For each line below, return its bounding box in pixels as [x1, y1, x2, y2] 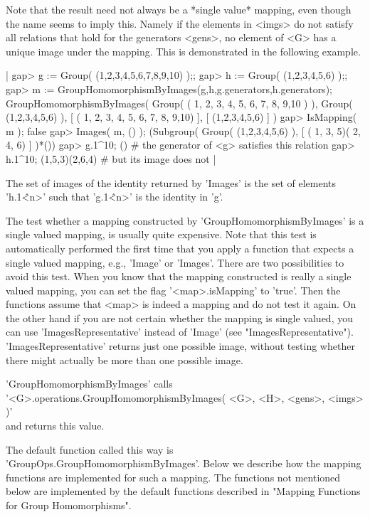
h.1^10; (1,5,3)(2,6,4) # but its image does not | [6, 151, 216, 166]
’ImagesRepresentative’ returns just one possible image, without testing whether [6, 339, 355, 353]
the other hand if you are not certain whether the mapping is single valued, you [6, 310, 353, 325]
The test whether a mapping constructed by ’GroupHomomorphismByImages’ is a [6, 213, 364, 228]
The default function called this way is [6, 442, 174, 457]
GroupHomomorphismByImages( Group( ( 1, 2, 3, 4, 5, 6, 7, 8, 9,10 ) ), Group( [6, 95, 353, 110]
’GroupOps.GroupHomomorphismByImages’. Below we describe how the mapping [6, 456, 361, 471]
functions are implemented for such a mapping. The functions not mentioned [6, 469, 341, 484]
